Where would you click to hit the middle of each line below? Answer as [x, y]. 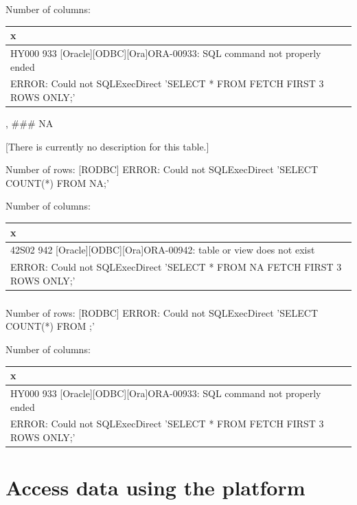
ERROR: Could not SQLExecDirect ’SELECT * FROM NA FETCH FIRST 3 [176, 267]
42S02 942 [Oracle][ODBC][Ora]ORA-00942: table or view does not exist [163, 250]
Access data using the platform [156, 487]
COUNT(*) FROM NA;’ [57, 182]
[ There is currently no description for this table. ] [107, 146]
